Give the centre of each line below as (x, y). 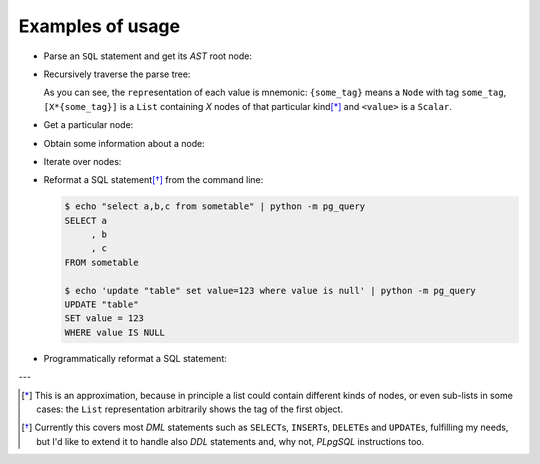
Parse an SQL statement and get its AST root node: (148, 56)
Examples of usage (99, 26)
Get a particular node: (88, 125)
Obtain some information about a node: (124, 143)
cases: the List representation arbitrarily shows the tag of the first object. (190, 409)
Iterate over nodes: (82, 161)
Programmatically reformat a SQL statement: (135, 358)
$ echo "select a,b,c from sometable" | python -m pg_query (215, 206)
